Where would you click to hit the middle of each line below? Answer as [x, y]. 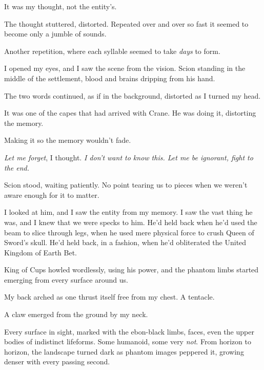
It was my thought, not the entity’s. [60, 6]
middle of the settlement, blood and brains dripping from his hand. [110, 78]
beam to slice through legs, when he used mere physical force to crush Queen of [129, 232]
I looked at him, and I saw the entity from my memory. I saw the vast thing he [128, 212]
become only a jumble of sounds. [55, 34]
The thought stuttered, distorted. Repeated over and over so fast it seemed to [126, 23]
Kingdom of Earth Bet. [41, 252]
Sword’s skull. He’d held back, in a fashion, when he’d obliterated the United [125, 242]
